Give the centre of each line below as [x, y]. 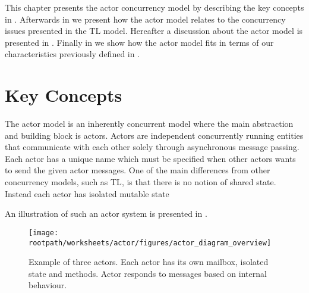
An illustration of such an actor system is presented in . [106, 213]
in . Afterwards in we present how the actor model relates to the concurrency [145, 19]
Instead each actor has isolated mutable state [87, 193]
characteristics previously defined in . [72, 54]
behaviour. [48, 285]
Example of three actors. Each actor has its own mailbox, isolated [149, 262]
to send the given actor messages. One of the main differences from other [138, 170]
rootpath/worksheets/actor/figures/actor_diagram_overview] [150, 243]
